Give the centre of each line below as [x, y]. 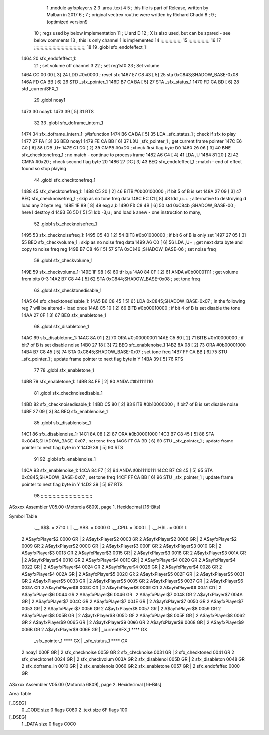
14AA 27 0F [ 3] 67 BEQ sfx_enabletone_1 [64, 315]
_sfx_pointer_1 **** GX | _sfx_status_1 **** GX [81, 641]
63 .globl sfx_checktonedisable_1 [68, 290]
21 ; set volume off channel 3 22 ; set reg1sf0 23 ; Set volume [97, 65]
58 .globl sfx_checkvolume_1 [63, 260]
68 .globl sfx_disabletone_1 [62, 327]
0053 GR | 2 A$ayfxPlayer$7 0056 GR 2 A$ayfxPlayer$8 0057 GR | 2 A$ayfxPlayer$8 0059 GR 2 [121, 608]
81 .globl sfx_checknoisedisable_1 [68, 393]
